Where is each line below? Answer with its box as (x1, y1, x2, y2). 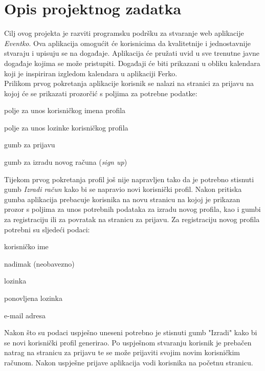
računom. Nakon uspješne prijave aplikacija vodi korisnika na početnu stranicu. (4, 357, 253, 367)
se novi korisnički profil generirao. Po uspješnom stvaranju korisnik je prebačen (4, 337, 252, 347)
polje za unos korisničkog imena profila (4, 105, 126, 116)
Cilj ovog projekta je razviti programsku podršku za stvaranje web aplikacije (4, 28, 244, 38)
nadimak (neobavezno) (4, 258, 75, 269)
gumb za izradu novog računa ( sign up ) (4, 157, 127, 167)
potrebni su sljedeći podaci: (4, 224, 90, 234)
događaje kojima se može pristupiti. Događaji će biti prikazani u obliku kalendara (4, 57, 260, 68)
